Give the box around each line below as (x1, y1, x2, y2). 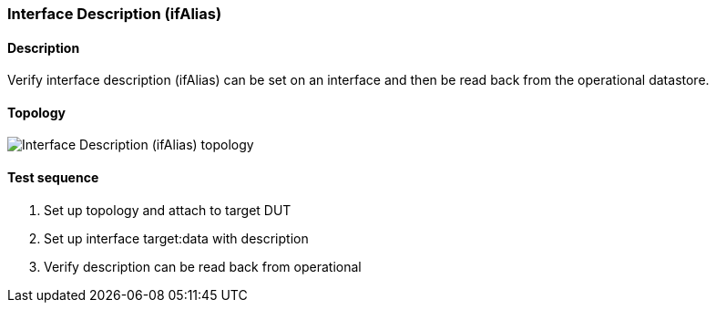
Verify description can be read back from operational (44, 258, 362, 274)
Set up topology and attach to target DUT (44, 201, 292, 218)
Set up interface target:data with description (44, 230, 309, 246)
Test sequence (7, 170, 99, 186)
